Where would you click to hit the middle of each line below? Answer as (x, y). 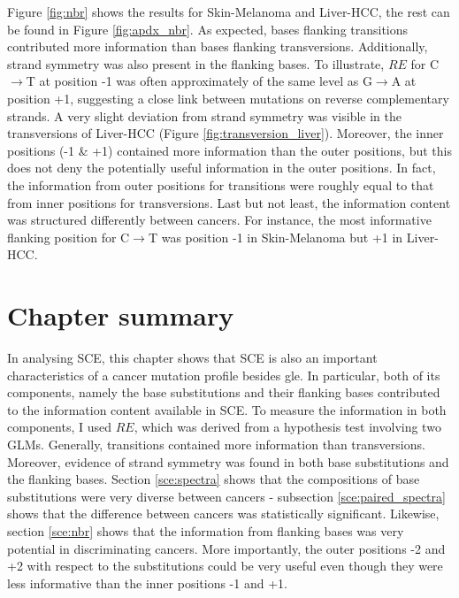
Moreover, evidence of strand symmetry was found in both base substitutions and (228, 461)
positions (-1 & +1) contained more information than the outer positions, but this (229, 150)
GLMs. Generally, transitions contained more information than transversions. (216, 444)
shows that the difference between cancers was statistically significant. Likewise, (223, 514)
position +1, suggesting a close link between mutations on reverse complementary (228, 98)
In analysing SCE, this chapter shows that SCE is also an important (192, 358)
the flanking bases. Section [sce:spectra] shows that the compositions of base (214, 479)
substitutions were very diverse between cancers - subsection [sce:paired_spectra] (226, 496)
